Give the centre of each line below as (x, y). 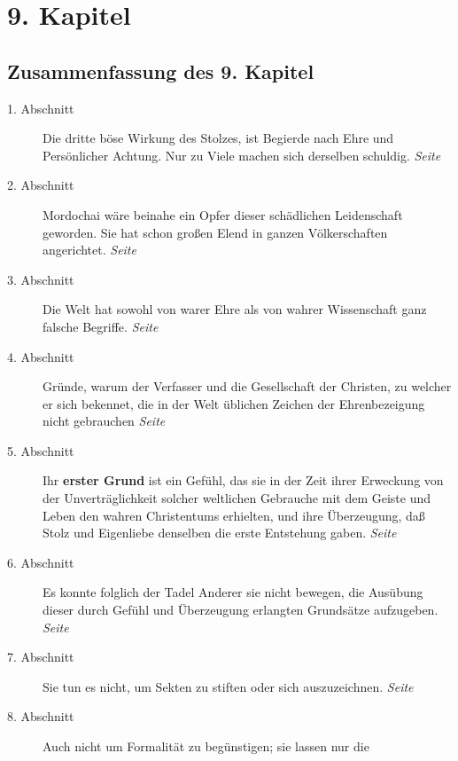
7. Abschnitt (41, 657)
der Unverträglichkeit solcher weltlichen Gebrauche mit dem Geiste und (237, 498)
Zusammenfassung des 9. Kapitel (161, 71)
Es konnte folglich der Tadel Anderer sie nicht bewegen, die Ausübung (233, 592)
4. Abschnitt (41, 356)
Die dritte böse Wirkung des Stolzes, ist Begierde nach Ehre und (218, 138)
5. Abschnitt (41, 450)
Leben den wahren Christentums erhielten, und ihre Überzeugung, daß (234, 515)
